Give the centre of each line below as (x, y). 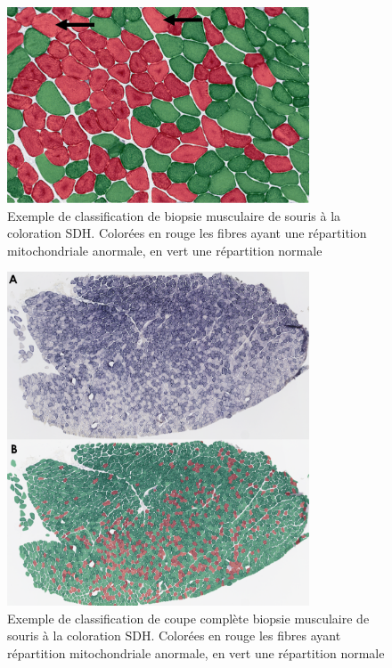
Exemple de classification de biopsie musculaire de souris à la (174, 215)
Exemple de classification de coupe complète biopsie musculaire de (188, 618)
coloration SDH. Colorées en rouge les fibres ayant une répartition (187, 233)
